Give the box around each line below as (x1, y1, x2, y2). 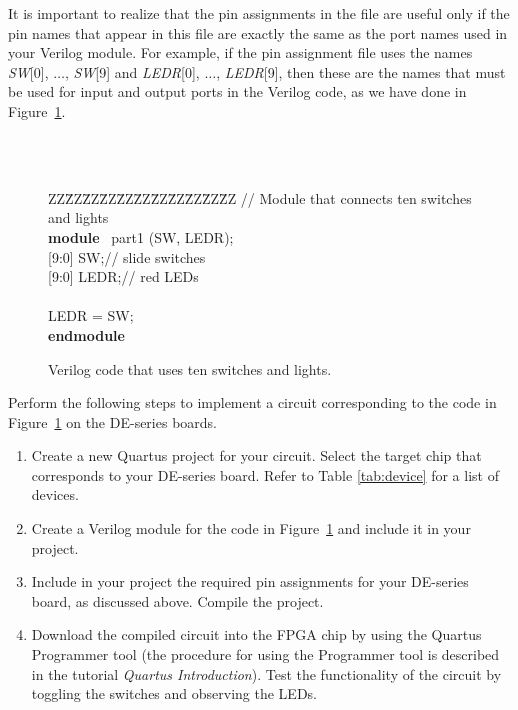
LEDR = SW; (48, 305, 134, 326)
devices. (31, 484, 79, 505)
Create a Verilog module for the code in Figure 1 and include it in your (31, 518, 471, 539)
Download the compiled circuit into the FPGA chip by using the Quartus (31, 624, 482, 645)
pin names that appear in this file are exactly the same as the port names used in (8, 22, 508, 43)
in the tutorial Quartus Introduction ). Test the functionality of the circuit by (31, 663, 502, 684)
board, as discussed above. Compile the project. (31, 590, 324, 611)
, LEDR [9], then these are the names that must (216, 61, 506, 82)
